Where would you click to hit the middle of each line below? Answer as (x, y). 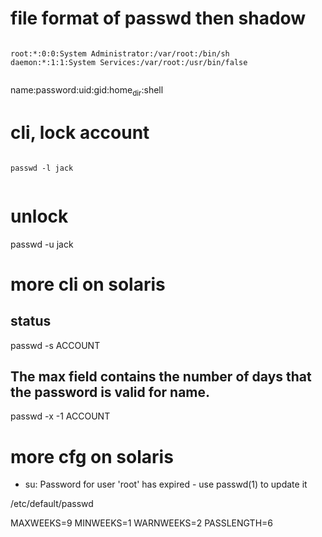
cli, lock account (80, 132)
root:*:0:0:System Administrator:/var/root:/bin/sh (120, 53)
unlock (39, 216)
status (31, 321)
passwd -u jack (42, 244)
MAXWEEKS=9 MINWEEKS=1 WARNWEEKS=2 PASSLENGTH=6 (141, 523)
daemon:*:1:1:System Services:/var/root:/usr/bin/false (129, 62)
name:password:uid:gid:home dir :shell (87, 90)
